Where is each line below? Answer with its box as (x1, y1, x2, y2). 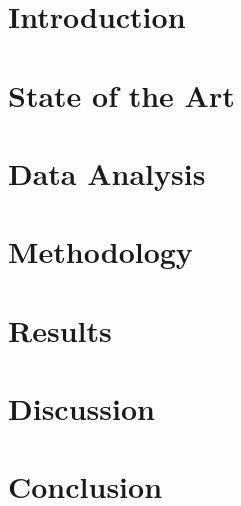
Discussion (8, 388, 155, 429)
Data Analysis (8, 152, 206, 193)
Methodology (8, 231, 193, 272)
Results (8, 309, 112, 350)
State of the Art (8, 74, 235, 115)
